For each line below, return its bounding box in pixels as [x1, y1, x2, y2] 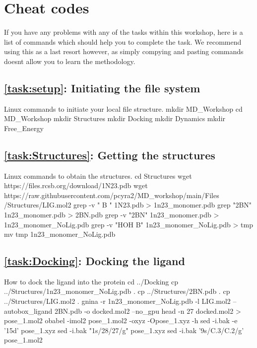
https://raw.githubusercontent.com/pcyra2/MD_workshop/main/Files [4, 190, 219, 200]
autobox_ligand [4, 305, 53, 316]
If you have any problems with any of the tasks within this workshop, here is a [4, 26, 243, 37]
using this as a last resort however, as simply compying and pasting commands [4, 46, 244, 57]
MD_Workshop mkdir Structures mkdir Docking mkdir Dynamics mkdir [4, 113, 226, 124]
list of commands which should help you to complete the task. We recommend [4, 36, 242, 47]
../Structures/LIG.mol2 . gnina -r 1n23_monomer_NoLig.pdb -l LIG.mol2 [4, 296, 231, 306]
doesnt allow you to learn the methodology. [4, 56, 135, 66]
